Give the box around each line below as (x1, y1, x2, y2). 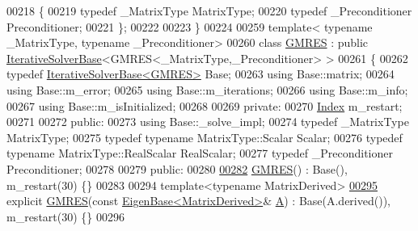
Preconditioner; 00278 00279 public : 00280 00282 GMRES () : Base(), (6, 160, 348, 177)
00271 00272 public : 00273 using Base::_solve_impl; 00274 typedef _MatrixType (6, 113, 409, 130)
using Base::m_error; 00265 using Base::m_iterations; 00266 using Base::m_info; (6, 81, 408, 98)
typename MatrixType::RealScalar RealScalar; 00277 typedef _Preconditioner (6, 145, 393, 162)
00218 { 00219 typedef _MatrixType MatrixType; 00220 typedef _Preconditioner (6, 2, 412, 19)
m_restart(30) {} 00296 (6, 208, 125, 225)
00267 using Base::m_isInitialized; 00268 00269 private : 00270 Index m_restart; (6, 97, 403, 114)
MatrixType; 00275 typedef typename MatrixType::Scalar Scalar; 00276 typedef (6, 128, 403, 145)
